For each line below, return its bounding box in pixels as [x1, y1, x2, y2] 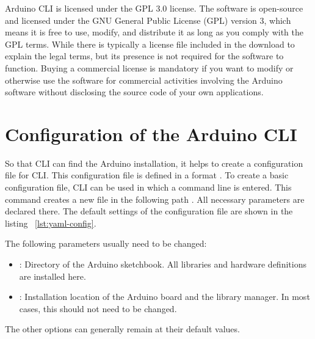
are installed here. [19, 269, 86, 282]
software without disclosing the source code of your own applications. [5, 86, 264, 98]
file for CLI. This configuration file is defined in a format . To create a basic [5, 169, 289, 181]
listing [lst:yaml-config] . [5, 216, 96, 229]
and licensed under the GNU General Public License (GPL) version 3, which [5, 13, 291, 26]
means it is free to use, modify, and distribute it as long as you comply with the [5, 26, 303, 38]
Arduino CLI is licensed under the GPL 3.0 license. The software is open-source [5, 2, 303, 14]
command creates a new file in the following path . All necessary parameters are [5, 192, 305, 205]
